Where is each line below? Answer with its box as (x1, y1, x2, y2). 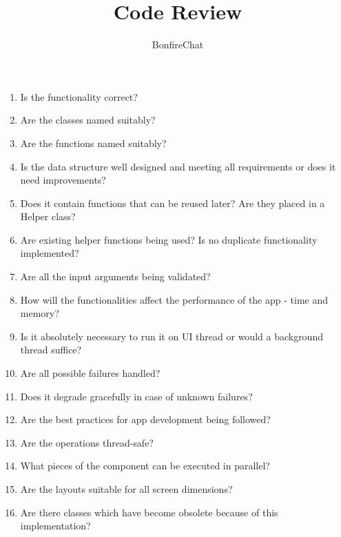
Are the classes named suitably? (20, 113, 156, 127)
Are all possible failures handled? (20, 366, 161, 380)
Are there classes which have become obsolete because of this (20, 505, 278, 519)
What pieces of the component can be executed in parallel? (20, 458, 270, 473)
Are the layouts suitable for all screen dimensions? (20, 482, 233, 496)
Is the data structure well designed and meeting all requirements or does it (20, 159, 336, 173)
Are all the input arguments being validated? (20, 269, 211, 284)
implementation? (20, 518, 91, 533)
